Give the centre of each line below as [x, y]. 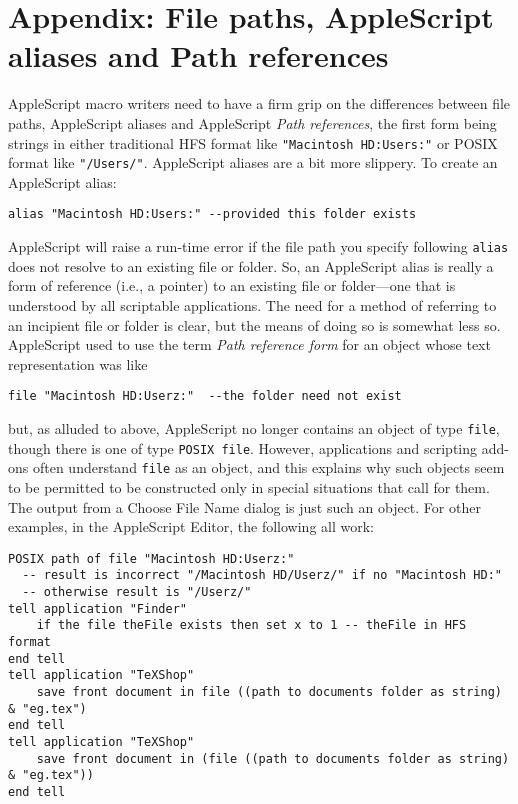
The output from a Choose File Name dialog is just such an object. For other [244, 506]
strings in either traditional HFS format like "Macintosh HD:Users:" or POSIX [253, 142]
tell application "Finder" [97, 608]
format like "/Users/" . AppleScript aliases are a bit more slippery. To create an [253, 162]
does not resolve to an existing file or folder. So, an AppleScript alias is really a [251, 265]
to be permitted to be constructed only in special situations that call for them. [249, 486]
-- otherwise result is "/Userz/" [137, 592]
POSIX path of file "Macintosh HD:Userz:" [151, 558]
